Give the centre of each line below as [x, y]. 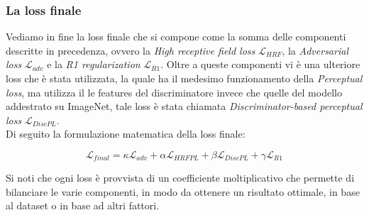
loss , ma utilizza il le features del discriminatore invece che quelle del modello [174, 92]
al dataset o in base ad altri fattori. [83, 205]
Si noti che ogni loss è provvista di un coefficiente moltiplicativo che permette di [180, 177]
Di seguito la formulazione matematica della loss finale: [126, 134]
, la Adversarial [315, 50]
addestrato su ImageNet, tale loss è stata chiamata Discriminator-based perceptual [184, 106]
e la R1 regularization [94, 64]
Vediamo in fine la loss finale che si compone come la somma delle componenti [176, 37]
